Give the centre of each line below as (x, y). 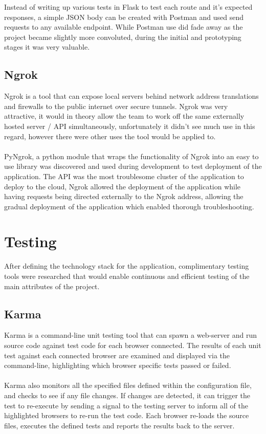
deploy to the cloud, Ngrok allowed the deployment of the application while (123, 186)
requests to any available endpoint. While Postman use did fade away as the (124, 27)
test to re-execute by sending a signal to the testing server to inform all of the (126, 405)
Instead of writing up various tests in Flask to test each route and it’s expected (128, 7)
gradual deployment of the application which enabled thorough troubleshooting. (129, 206)
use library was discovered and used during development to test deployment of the (133, 166)
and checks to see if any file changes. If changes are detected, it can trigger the (127, 395)
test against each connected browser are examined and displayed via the (117, 355)
